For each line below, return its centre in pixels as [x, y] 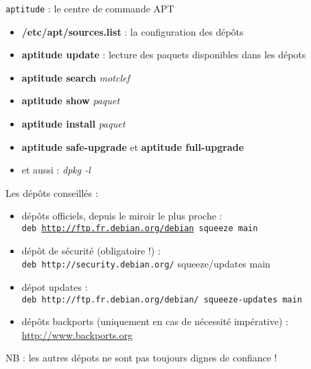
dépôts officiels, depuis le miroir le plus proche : [122, 216]
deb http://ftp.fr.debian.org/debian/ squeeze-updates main [162, 299]
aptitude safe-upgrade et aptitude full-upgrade [133, 146]
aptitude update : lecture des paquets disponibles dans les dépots [164, 55]
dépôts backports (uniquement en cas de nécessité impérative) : [155, 321]
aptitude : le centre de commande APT [90, 8]
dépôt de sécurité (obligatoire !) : [91, 250]
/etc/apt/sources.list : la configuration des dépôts [133, 31]
